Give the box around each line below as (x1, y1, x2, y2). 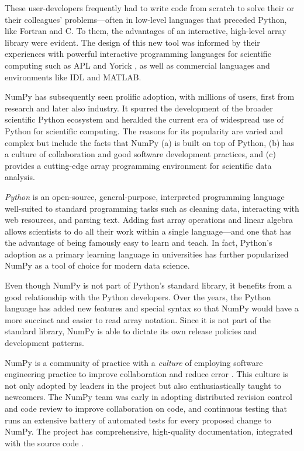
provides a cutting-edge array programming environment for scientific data (5, 159, 272, 171)
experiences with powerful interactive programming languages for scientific (5, 48, 271, 60)
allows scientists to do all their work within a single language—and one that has (5, 225, 292, 237)
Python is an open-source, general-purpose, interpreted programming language (5, 190, 285, 202)
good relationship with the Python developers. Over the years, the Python (5, 290, 271, 303)
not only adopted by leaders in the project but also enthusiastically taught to (5, 379, 281, 391)
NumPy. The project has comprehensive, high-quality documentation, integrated (5, 425, 293, 438)
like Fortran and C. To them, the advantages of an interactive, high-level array (5, 25, 286, 37)
